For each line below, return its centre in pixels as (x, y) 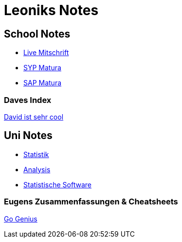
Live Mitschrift (46, 53)
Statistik (36, 154)
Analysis (37, 169)
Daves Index (28, 100)
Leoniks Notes (51, 10)
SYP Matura (42, 68)
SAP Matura (43, 83)
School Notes (37, 34)
